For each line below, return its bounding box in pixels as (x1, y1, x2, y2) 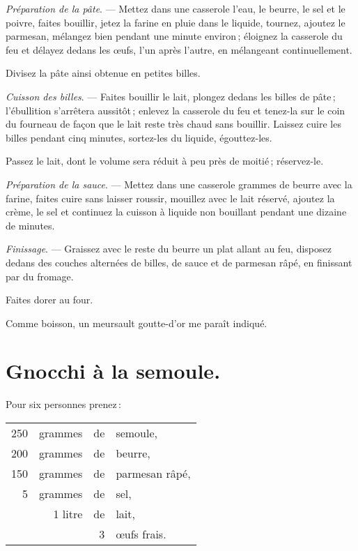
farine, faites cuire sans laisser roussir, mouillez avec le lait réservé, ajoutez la (6, 190, 335, 205)
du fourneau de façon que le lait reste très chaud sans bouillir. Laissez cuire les (6, 116, 341, 131)
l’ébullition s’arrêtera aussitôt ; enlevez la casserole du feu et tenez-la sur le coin (6, 103, 345, 117)
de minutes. (6, 218, 55, 232)
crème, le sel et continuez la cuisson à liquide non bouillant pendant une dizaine (6, 204, 347, 219)
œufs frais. (116, 526, 166, 542)
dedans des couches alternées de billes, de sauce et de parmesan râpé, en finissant (6, 255, 352, 269)
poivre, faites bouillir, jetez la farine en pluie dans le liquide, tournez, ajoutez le (6, 15, 345, 29)
